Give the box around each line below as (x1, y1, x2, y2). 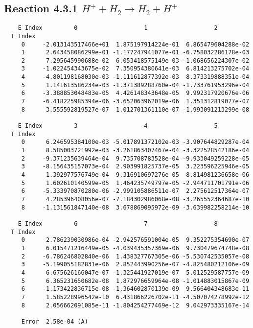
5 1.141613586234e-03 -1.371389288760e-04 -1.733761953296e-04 (21, 81, 250, 89)
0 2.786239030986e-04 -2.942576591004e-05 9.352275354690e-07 (21, 236, 250, 244)
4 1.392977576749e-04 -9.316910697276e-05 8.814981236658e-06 (21, 171, 250, 179)
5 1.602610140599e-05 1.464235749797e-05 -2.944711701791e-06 (21, 179, 250, 187)
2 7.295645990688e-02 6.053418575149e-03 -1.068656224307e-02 (21, 57, 250, 64)
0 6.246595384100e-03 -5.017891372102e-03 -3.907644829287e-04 (21, 139, 250, 146)
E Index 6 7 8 (18, 220, 218, 227)
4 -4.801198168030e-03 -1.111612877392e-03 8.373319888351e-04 (21, 73, 250, 81)
